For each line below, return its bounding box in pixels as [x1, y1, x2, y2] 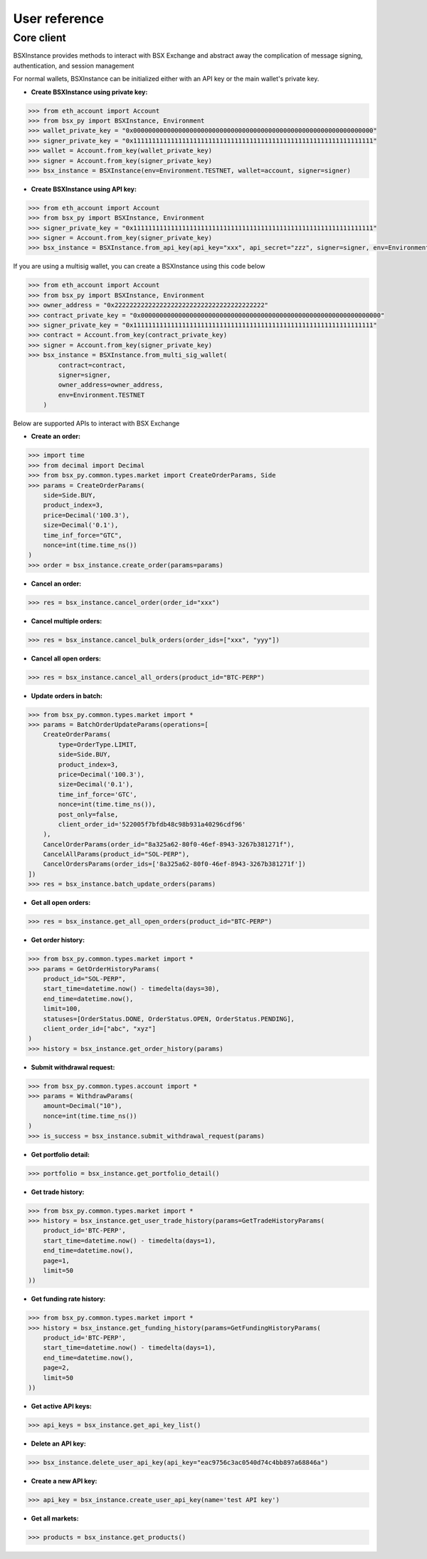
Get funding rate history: [31, 1295, 106, 1303]
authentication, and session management [13, 61, 135, 70]
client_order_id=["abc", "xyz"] [43, 1025, 157, 1032]
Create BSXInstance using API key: [31, 185, 137, 193]
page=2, [43, 1364, 70, 1372]
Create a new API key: [31, 1476, 97, 1485]
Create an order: [31, 432, 81, 441]
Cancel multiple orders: [31, 616, 102, 625]
